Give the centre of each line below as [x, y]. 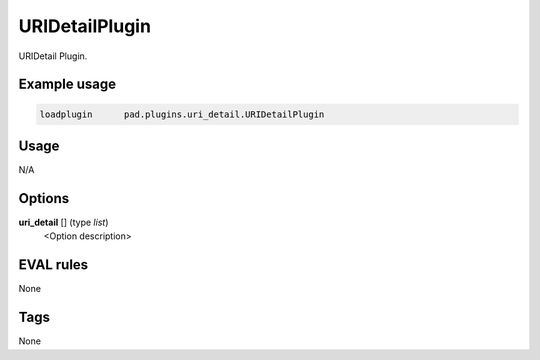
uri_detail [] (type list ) [63, 222]
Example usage [67, 84]
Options [44, 198]
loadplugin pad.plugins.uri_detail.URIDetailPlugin [182, 114]
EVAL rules [53, 265]
